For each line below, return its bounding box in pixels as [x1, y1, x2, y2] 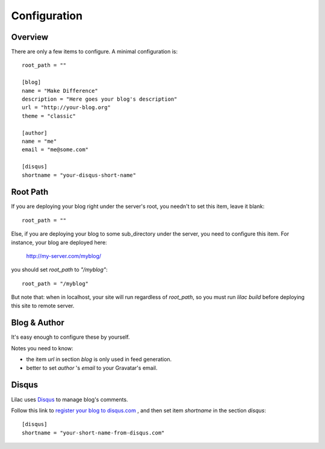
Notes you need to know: [11, 344, 73, 352]
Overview [11, 32, 49, 42]
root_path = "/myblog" [22, 280, 89, 287]
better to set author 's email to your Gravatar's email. [26, 364, 158, 371]
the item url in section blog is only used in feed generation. [26, 356, 172, 363]
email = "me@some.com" [22, 146, 89, 153]
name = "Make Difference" [22, 87, 99, 94]
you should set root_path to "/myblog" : [11, 266, 108, 274]
